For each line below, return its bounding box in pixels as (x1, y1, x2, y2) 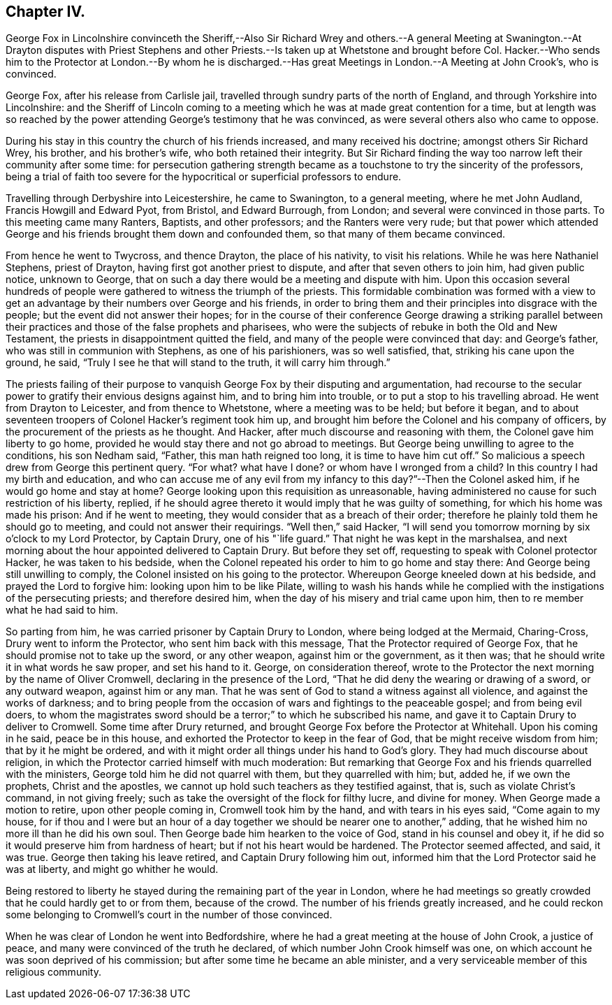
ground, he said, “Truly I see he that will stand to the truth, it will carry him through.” (6, 356, 391, 369)
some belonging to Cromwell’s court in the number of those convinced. (6, 909, 333, 921)
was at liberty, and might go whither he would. (6, 863, 219, 876)
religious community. (6, 966, 101, 978)
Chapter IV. (6, 3, 86, 20)
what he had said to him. (6, 604, 119, 616)
